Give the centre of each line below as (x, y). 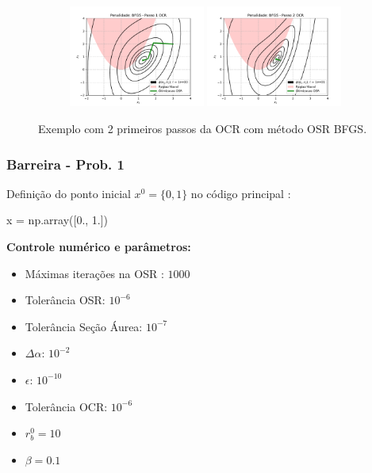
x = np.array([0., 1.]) (58, 220)
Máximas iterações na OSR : (94, 273)
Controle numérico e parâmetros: (99, 246)
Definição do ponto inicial (69, 193)
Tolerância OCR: (66, 406)
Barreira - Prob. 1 (65, 164)
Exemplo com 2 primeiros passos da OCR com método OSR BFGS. (203, 128)
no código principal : (241, 193)
